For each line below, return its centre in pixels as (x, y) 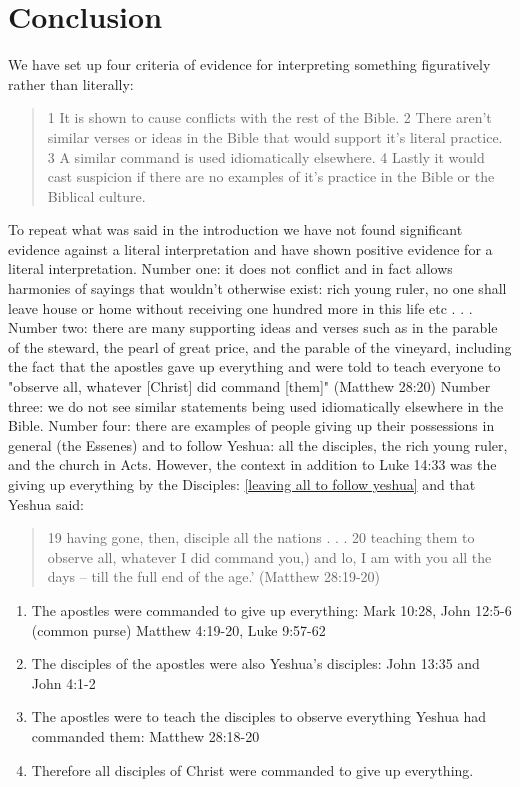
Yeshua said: (46, 503)
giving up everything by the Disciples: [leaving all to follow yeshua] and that (242, 484)
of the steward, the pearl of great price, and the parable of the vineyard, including (260, 346)
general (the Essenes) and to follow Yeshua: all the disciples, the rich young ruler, (258, 444)
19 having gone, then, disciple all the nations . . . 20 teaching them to (261, 537)
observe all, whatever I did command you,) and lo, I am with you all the (269, 556)
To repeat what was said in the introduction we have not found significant (235, 229)
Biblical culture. (96, 195)
